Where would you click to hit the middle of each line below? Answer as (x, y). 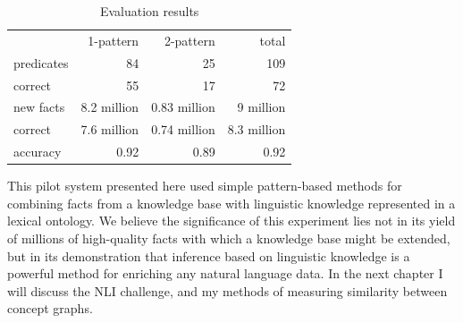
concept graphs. (50, 308)
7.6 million (110, 129)
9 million (261, 107)
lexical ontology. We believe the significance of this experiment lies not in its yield (231, 221)
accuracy (38, 152)
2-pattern (189, 40)
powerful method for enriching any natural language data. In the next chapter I (225, 273)
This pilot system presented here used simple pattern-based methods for (205, 186)
